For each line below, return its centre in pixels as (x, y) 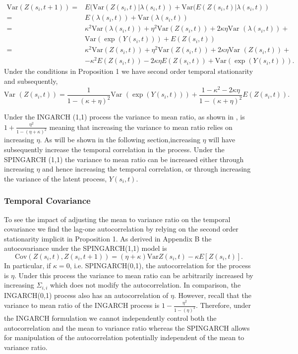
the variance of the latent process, (56, 178)
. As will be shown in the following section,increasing (120, 140)
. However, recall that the (212, 295)
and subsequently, (31, 81)
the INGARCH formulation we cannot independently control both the (110, 318)
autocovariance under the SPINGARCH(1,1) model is (86, 248)
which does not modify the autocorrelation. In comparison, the (145, 285)
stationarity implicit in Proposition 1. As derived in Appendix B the (108, 238)
